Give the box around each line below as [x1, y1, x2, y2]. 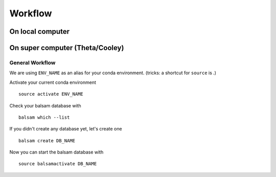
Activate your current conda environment [9, 79, 97, 85]
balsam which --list [18, 114, 70, 120]
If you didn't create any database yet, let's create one [9, 126, 122, 132]
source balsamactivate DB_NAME [18, 161, 97, 167]
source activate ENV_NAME [18, 91, 84, 97]
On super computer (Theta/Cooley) [9, 43, 124, 52]
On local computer [9, 27, 70, 36]
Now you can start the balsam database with [9, 149, 104, 156]
